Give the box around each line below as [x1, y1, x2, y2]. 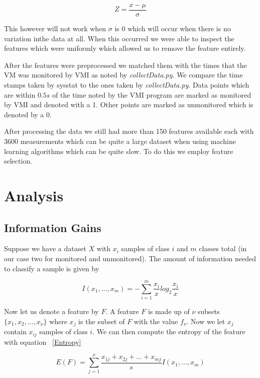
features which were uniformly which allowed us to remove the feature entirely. [4, 43, 246, 53]
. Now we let [186, 316, 225, 326]
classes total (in [199, 243, 247, 254]
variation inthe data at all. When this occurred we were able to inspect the [4, 33, 234, 43]
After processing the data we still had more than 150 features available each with [4, 126, 254, 136]
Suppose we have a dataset [4, 243, 86, 254]
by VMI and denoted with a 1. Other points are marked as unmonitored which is [4, 99, 253, 110]
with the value [134, 316, 178, 326]
